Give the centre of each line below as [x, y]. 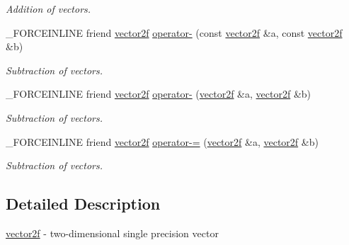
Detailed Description [83, 204]
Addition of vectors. [48, 8]
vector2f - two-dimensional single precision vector [112, 233]
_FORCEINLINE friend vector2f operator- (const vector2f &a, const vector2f [174, 32]
